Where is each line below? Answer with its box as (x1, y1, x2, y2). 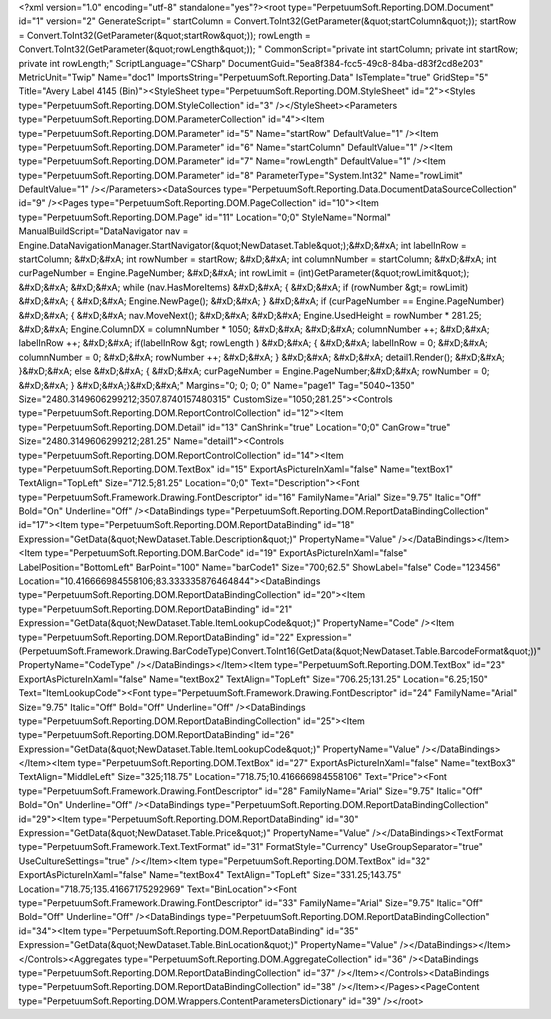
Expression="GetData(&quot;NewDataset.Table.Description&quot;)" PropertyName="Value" (18, 533, 397, 545)
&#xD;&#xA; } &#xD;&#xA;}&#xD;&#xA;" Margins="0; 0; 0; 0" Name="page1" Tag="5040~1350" (18, 379, 415, 391)
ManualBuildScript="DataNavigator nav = (18, 225, 189, 237)
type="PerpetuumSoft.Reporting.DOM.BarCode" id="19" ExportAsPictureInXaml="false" (45, 547, 408, 559)
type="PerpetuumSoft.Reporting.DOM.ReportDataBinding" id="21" (18, 603, 293, 615)
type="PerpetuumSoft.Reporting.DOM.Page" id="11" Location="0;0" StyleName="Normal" (18, 211, 392, 223)
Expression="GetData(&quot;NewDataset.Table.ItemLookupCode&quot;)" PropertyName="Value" (18, 743, 420, 755)
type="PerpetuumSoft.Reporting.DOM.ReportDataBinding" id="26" (18, 729, 295, 741)
